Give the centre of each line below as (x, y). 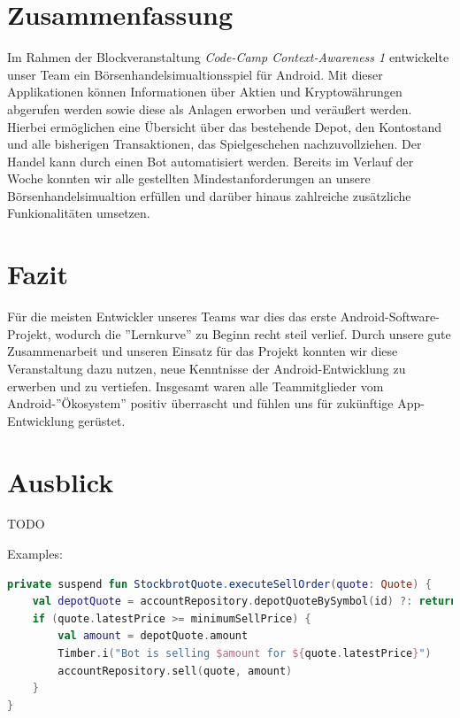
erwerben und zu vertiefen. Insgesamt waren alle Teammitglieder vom (195, 386)
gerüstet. (102, 420)
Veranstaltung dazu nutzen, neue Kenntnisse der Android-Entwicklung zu (207, 368)
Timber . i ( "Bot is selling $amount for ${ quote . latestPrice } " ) (245, 654)
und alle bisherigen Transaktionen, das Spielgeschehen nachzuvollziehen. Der (215, 144)
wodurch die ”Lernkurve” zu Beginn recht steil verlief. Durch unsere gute (253, 333)
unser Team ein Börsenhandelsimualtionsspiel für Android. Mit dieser (195, 74)
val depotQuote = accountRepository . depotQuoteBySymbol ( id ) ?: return (245, 602)
